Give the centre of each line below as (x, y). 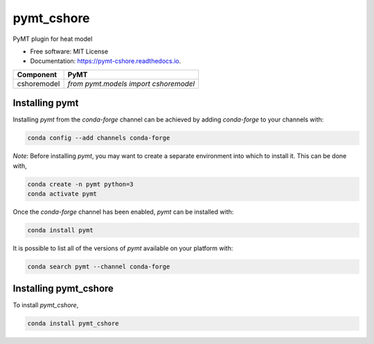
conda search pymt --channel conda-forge (99, 266)
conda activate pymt (62, 193)
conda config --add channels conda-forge (99, 138)
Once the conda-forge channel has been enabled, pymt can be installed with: (123, 212)
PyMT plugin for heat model (53, 39)
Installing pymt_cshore (63, 289)
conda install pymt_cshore (73, 324)
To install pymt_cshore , (46, 305)
